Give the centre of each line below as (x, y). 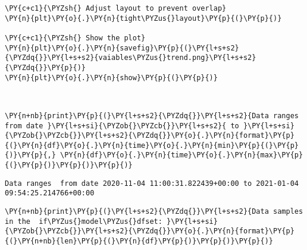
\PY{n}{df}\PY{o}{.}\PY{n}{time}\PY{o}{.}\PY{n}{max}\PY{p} (182, 155)
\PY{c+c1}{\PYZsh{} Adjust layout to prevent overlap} (116, 8)
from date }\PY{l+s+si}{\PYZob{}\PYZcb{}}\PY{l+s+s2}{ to (122, 126)
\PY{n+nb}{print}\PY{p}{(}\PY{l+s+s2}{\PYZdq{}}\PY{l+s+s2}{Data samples (154, 212)
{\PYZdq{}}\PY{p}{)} (46, 67)
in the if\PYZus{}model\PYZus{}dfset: (84, 221)
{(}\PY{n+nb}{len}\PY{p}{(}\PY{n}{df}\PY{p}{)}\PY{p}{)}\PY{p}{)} (139, 241)
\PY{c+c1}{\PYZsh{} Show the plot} (75, 38)
